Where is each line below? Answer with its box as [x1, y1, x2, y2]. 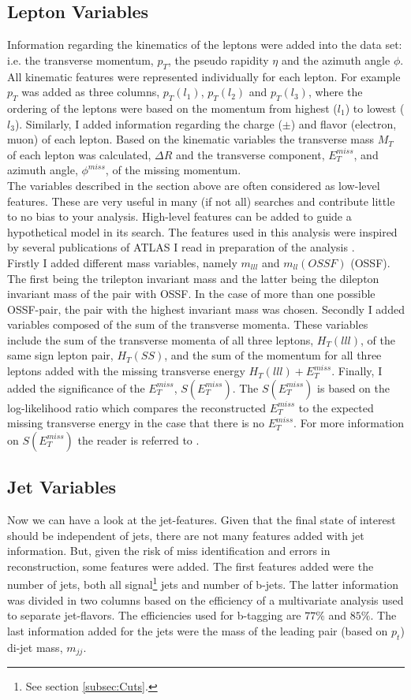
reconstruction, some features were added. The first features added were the [7, 557, 374, 574]
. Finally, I [331, 363, 383, 379]
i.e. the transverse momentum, [7, 51, 154, 68]
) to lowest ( [345, 99, 405, 116]
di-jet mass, [7, 639, 63, 655]
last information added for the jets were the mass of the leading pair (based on [7, 622, 388, 639]
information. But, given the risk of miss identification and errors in [7, 542, 331, 559]
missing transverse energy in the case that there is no [7, 415, 265, 431]
